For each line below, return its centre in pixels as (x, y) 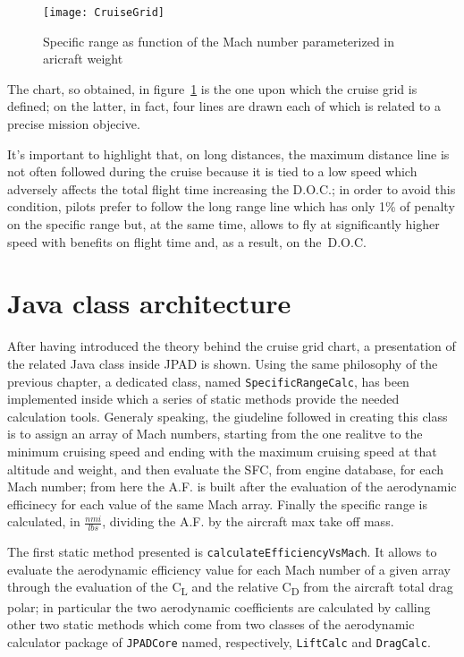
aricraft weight (83, 59)
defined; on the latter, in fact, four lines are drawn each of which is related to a (224, 106)
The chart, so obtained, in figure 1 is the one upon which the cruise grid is (212, 88)
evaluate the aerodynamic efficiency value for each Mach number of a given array (229, 569)
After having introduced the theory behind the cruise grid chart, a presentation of (232, 346)
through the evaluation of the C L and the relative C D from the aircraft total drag (230, 588)
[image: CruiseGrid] (104, 13)
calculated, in (44, 521)
